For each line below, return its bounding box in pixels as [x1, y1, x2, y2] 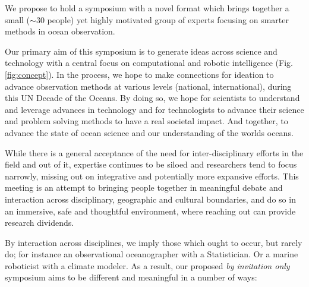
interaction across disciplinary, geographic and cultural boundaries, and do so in [5, 193, 296, 205]
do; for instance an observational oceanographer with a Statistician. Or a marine [5, 248, 298, 260]
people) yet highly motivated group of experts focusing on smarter [47, 13, 289, 26]
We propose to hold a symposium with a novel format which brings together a [5, 2, 289, 14]
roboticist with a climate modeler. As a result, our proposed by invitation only [5, 259, 290, 272]
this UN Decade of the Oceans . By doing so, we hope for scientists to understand [5, 92, 300, 104]
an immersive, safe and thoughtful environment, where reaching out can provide [5, 204, 296, 217]
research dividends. [5, 216, 74, 229]
